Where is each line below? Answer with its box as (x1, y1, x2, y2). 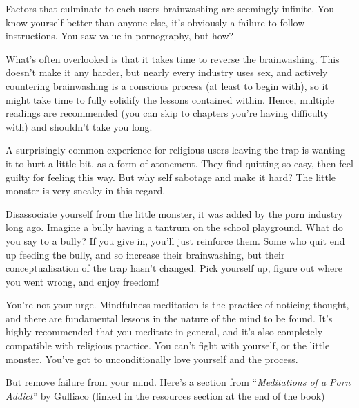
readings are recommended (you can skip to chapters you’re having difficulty (6, 106, 329, 120)
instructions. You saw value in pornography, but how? (6, 28, 234, 43)
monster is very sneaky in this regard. (6, 183, 166, 198)
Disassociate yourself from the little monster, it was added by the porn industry (6, 206, 343, 221)
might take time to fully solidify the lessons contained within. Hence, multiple (6, 92, 335, 106)
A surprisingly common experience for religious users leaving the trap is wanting (6, 142, 345, 157)
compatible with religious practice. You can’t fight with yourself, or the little (6, 338, 330, 353)
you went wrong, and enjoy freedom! (6, 274, 159, 288)
